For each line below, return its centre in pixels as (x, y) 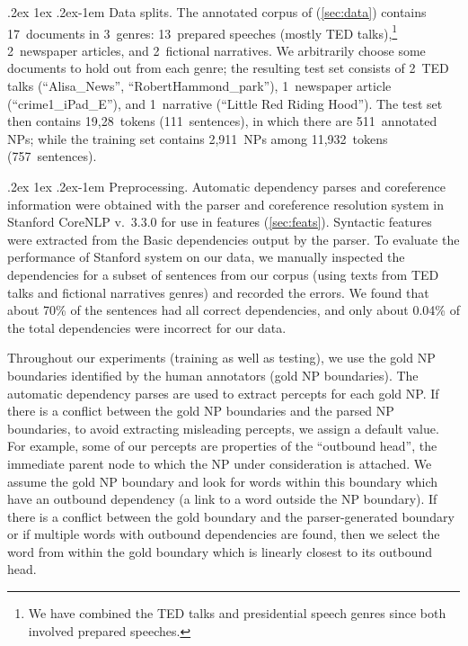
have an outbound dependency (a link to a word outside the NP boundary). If (222, 499)
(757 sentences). (52, 156)
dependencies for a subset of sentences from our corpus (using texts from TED (223, 274)
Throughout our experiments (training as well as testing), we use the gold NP (221, 358)
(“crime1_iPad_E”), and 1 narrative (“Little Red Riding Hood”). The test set (225, 103)
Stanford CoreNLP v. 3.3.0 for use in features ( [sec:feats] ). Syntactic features (220, 222)
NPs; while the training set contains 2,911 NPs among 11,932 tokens (198, 138)
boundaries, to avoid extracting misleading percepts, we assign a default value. (223, 428)
